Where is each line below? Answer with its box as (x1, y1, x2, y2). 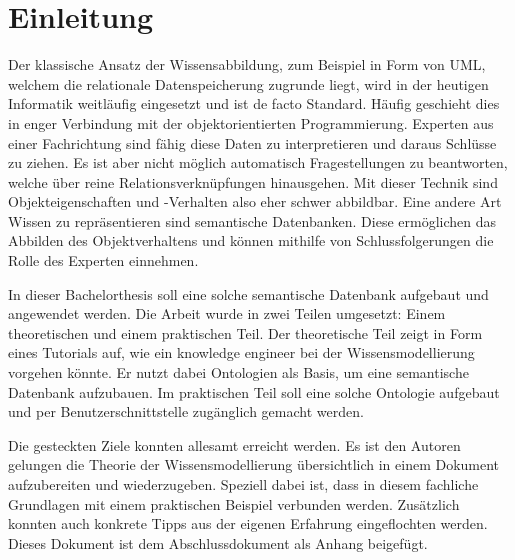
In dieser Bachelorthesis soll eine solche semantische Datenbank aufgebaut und (8, 283, 489, 304)
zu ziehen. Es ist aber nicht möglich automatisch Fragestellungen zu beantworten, (8, 152, 508, 173)
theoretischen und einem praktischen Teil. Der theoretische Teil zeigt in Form (8, 322, 483, 343)
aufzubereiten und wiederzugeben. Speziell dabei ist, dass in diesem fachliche (8, 474, 479, 494)
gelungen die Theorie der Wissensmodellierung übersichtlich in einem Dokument (8, 454, 500, 475)
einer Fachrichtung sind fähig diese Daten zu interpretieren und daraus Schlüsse (8, 132, 497, 153)
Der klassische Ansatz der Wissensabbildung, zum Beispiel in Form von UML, (8, 54, 486, 75)
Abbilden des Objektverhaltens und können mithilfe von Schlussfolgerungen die (8, 230, 494, 251)
